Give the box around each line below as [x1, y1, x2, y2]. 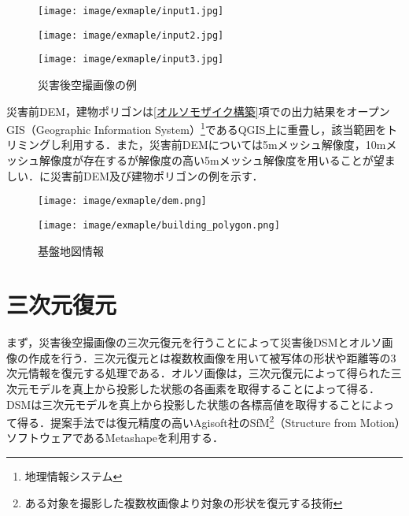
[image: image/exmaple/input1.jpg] [38, 6, 224, 17]
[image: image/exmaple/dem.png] [38, 195, 207, 207]
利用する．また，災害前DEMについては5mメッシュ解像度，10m [61, 136, 386, 153]
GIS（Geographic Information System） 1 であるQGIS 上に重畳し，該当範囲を [6, 119, 387, 137]
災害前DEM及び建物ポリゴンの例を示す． [50, 167, 263, 184]
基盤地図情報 [38, 242, 104, 258]
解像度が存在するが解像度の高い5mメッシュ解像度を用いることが [39, 152, 374, 168]
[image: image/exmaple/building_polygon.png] [38, 219, 280, 231]
